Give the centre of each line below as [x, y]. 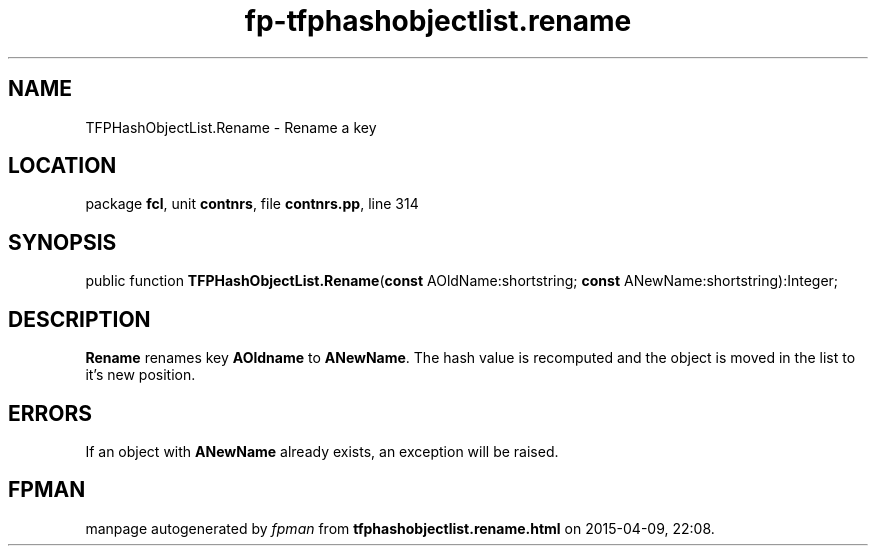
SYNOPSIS [62, 242]
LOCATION [62, 166]
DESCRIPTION [79, 319]
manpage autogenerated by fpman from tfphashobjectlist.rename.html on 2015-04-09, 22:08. [400, 528]
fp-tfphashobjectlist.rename [438, 21]
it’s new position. [140, 375]
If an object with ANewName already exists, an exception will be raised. [322, 451]
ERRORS [50, 413]
